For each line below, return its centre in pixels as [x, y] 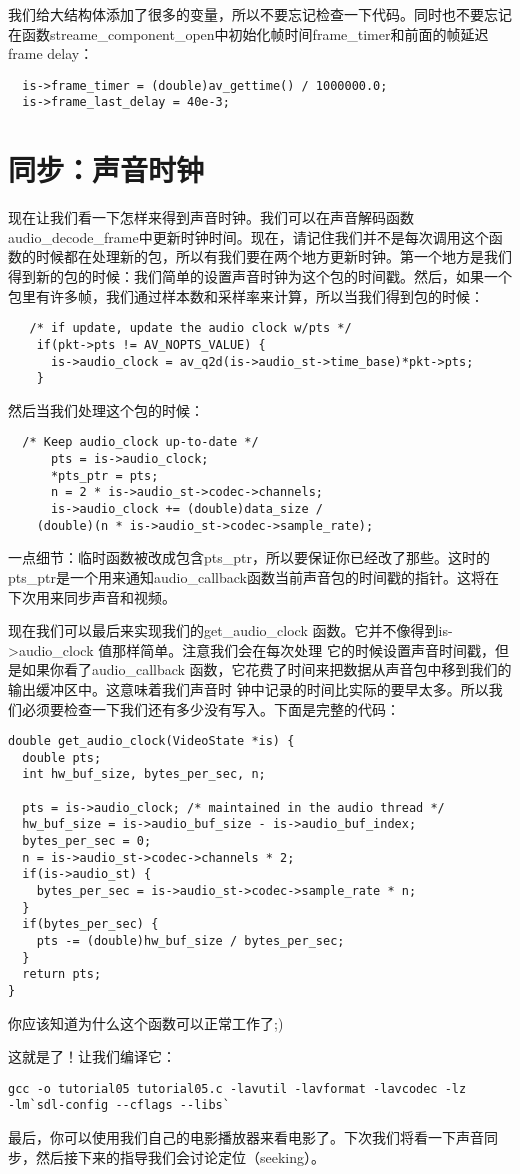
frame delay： [51, 53]
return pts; [62, 974]
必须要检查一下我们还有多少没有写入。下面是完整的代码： [210, 708]
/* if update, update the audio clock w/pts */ [190, 328]
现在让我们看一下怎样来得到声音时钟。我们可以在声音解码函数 [211, 217]
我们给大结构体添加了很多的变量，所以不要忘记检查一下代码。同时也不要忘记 [260, 14]
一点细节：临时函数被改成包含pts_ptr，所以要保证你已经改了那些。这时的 [249, 557]
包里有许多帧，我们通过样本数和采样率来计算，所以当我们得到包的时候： [246, 295]
